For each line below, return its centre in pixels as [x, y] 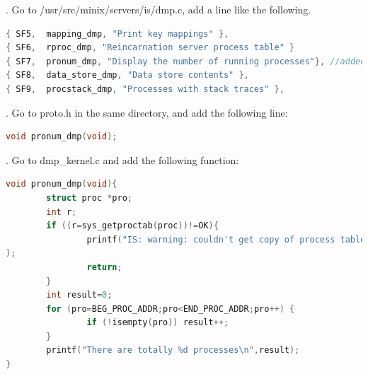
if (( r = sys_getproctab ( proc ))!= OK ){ [132, 226]
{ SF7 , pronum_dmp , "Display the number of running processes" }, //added [186, 61]
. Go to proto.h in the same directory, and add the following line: [147, 112]
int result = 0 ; [79, 295]
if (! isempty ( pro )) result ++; [158, 323]
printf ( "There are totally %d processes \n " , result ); [173, 350]
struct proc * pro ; [90, 198]
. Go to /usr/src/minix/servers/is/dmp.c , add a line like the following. [159, 9]
